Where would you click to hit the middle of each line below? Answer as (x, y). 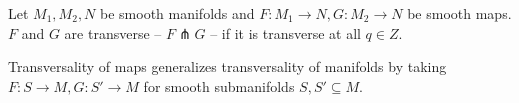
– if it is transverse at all (285, 32)
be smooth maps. (459, 13)
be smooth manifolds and (177, 13)
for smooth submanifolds (219, 85)
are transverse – (113, 32)
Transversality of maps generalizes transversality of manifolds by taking (227, 66)
